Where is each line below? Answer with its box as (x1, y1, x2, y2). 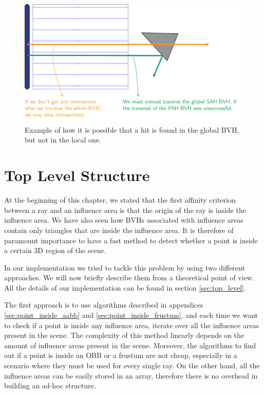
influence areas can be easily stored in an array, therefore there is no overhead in (4, 370, 258, 381)
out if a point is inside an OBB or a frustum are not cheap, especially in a (4, 350, 237, 361)
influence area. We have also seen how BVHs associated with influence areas (4, 214, 243, 225)
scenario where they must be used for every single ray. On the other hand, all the (4, 360, 260, 371)
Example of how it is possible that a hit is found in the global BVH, (25, 124, 239, 135)
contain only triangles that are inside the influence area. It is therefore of (4, 224, 234, 235)
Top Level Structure (4, 165, 150, 186)
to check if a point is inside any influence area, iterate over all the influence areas (4, 319, 259, 330)
